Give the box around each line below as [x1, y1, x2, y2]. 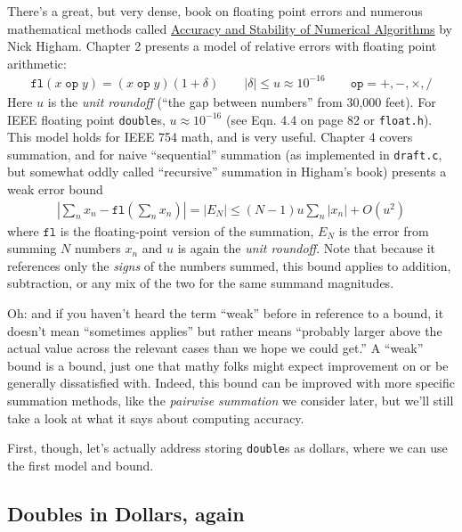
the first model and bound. [7, 455, 154, 474]
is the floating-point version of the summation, [60, 221, 314, 240]
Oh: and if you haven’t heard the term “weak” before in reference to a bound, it [7, 304, 444, 322]
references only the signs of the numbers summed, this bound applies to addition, [7, 256, 451, 274]
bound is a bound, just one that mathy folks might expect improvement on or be [7, 356, 449, 374]
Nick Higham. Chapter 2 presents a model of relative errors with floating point [7, 37, 437, 55]
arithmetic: [7, 53, 67, 72]
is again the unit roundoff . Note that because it [177, 239, 435, 258]
